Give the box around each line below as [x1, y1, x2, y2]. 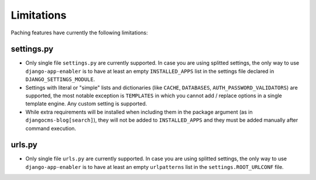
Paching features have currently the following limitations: [11, 29, 148, 36]
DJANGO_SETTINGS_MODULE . [25, 76, 95, 83]
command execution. [25, 125, 76, 132]
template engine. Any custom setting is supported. [25, 100, 147, 107]
